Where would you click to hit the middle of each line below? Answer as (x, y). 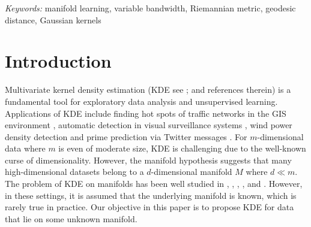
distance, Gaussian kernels (53, 19)
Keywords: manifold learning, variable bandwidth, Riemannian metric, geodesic (150, 8)
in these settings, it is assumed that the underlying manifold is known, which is (151, 195)
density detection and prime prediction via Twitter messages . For (126, 136)
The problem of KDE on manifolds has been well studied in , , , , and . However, (154, 184)
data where (25, 148)
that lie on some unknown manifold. (71, 218)
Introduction (58, 61)
